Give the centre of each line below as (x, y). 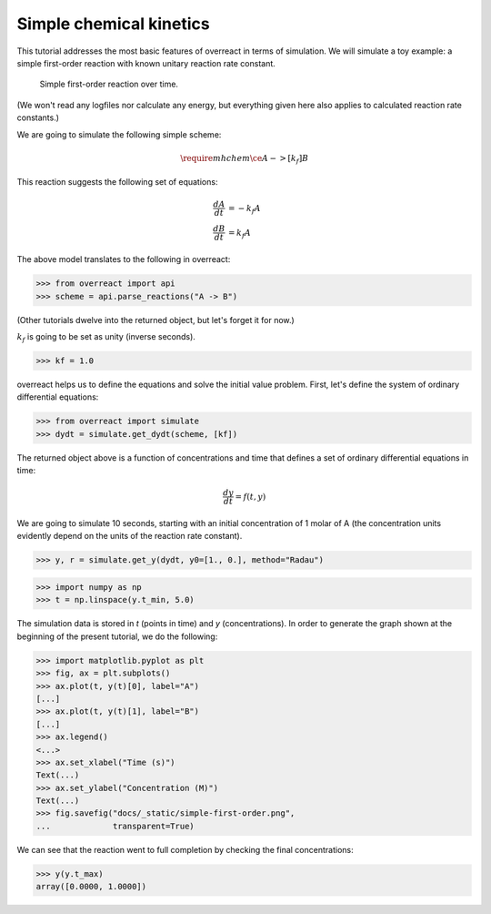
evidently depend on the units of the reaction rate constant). (130, 536)
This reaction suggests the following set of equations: (117, 182)
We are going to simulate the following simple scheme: (119, 134)
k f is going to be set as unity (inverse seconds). (106, 337)
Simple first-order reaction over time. (109, 84)
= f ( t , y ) (251, 497)
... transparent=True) (115, 826)
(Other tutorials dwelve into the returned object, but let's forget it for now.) (155, 320)
